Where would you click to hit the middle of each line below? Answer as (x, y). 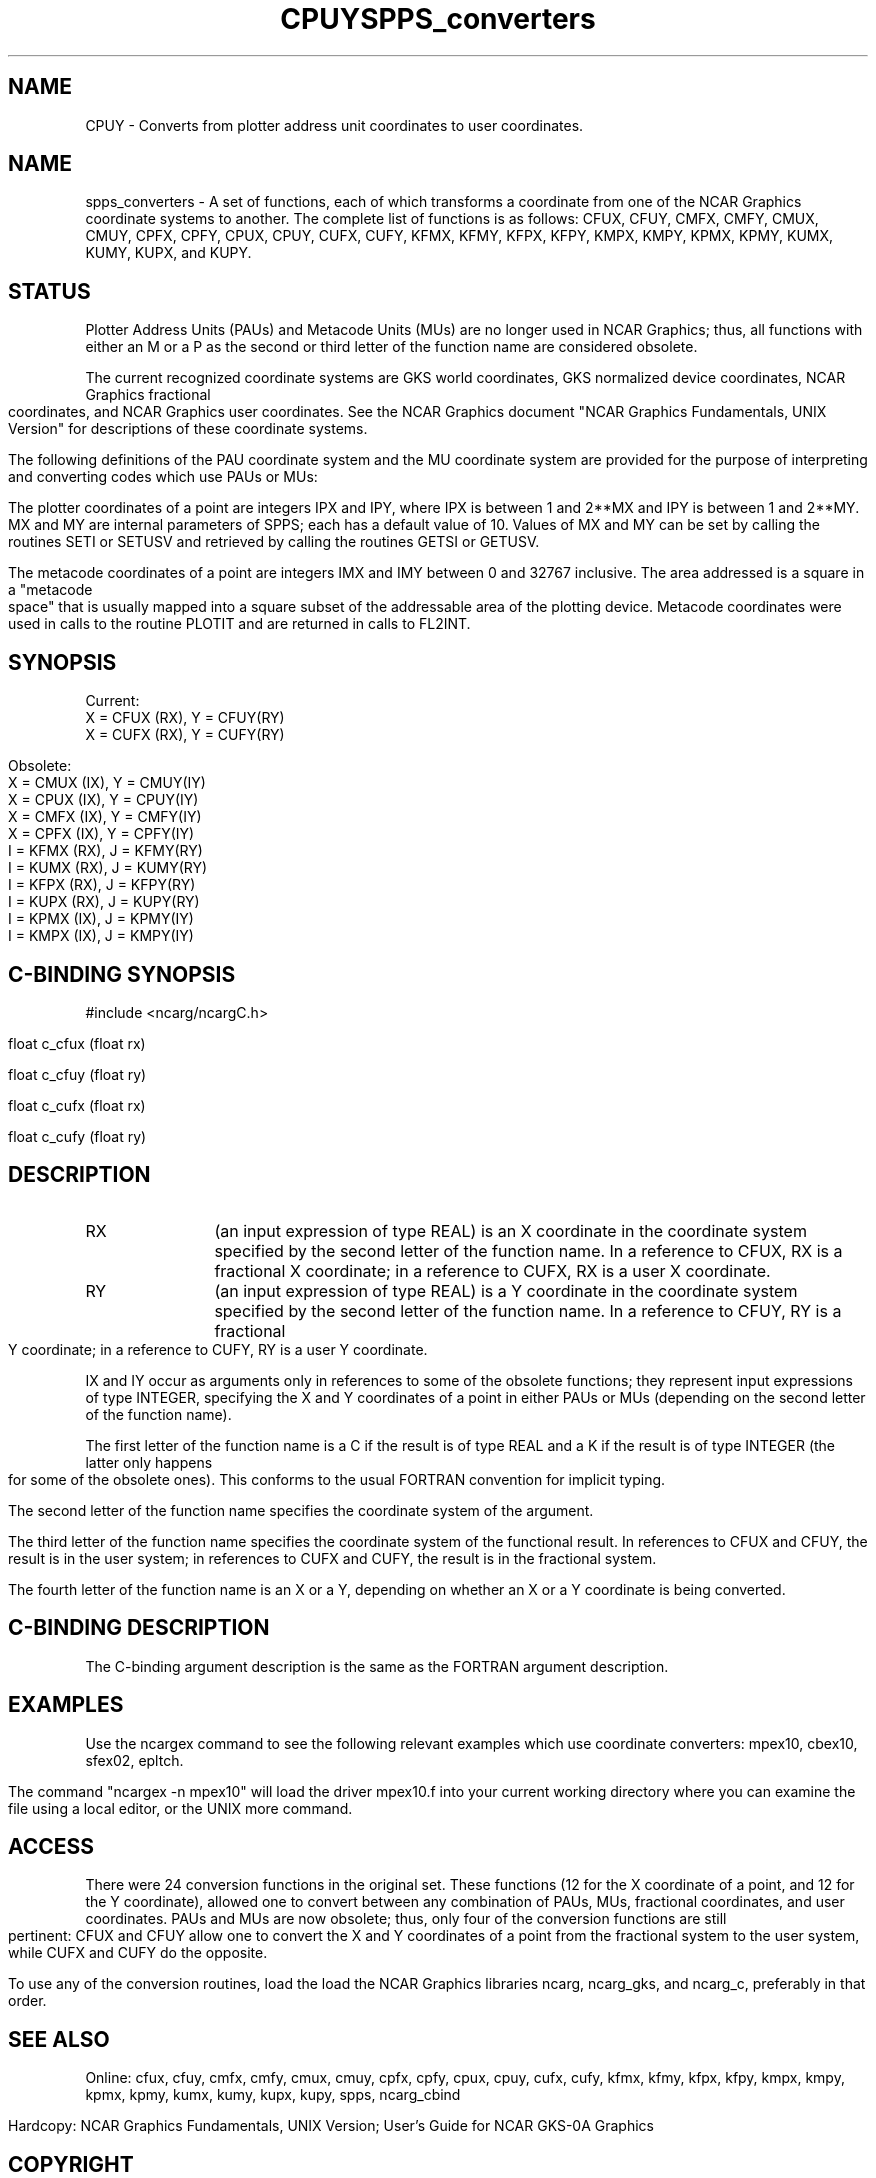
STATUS (49, 291)
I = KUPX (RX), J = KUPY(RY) (104, 902)
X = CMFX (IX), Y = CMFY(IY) (105, 817)
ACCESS (51, 1846)
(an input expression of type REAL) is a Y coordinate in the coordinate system (506, 1290)
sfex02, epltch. (134, 1760)
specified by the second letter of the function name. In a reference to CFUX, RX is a (528, 1250)
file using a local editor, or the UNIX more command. (180, 1808)
